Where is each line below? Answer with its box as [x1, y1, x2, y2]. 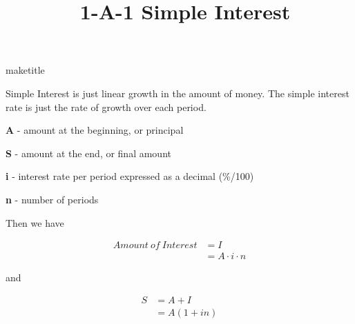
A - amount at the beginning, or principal [6, 123, 184, 137]
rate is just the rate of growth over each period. [6, 99, 207, 114]
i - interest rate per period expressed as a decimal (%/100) [6, 169, 254, 183]
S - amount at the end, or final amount [6, 145, 171, 160]
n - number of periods [6, 192, 99, 206]
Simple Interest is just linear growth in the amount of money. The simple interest [6, 85, 349, 100]
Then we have [6, 215, 64, 230]
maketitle [6, 63, 45, 77]
